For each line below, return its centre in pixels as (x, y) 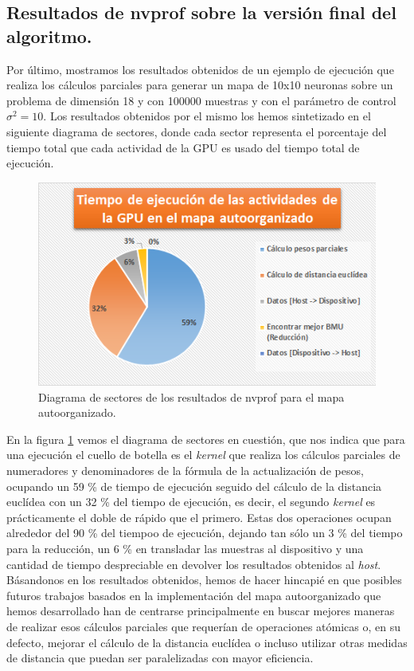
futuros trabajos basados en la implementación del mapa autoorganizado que (194, 595)
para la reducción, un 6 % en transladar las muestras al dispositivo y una (185, 548)
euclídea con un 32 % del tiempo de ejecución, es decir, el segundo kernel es (191, 502)
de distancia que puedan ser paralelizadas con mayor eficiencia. (160, 658)
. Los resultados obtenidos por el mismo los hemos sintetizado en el (207, 116)
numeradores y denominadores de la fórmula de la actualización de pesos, (185, 470)
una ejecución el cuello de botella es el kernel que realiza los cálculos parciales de (203, 455)
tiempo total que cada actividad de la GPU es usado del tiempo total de (183, 147)
